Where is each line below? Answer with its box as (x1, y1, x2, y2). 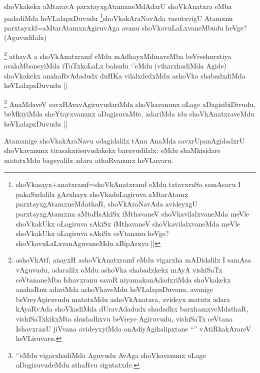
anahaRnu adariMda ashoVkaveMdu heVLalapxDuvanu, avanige (15, 284, 213, 294)
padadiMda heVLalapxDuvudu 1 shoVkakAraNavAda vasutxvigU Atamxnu (4, 11, 233, 23)
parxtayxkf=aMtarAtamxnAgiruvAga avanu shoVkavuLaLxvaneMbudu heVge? (4, 22, 247, 32)
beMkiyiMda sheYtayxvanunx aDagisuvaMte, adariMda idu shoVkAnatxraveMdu (4, 108, 254, 119)
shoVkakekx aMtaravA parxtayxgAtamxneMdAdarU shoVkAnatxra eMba (4, 1, 232, 11)
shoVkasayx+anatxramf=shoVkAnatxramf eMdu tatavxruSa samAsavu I (15, 179, 241, 189)
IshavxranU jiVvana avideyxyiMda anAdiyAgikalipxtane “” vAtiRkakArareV (15, 323, 251, 333)
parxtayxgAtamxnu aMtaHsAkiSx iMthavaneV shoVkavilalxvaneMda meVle (15, 208, 249, 219)
